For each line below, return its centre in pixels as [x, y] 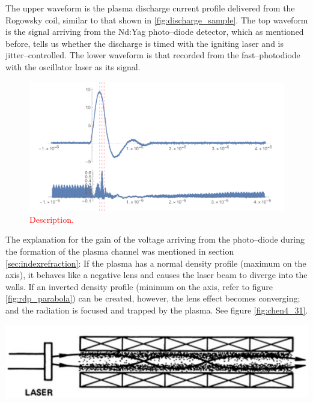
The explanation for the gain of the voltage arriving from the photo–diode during [155, 239]
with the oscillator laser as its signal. [73, 66]
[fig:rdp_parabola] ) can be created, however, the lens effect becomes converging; [153, 298]
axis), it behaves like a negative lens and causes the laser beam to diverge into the [156, 275]
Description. [52, 219]
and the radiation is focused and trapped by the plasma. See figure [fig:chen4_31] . [157, 310]
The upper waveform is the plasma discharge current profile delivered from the [150, 8]
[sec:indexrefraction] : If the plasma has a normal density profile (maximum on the [156, 263]
